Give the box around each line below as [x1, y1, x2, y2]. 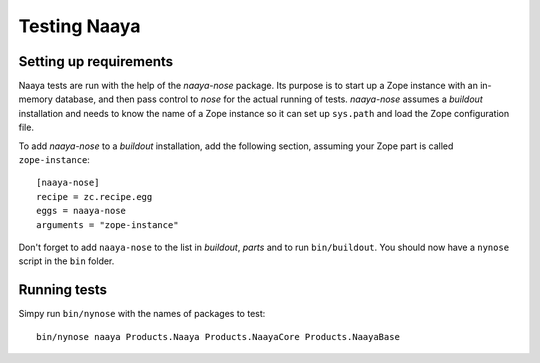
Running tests [18, 281, 108, 299]
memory [18, 93, 54, 105]
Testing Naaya [18, 15, 141, 37]
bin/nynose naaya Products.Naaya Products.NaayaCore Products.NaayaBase [36, 331, 400, 342]
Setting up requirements [18, 53, 174, 70]
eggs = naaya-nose [36, 205, 127, 217]
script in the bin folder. [18, 255, 115, 267]
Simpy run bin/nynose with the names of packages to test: [18, 308, 266, 320]
